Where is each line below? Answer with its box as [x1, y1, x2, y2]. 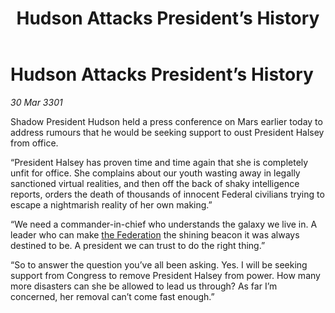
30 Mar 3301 [10, 96, 63, 108]
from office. [10, 137, 59, 149]
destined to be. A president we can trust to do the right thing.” [10, 239, 266, 251]
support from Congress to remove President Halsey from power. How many [10, 269, 321, 281]
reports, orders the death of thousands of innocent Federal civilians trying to [10, 188, 325, 200]
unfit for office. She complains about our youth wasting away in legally [10, 167, 301, 179]
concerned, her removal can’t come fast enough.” [10, 290, 215, 302]
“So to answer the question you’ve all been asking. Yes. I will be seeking [10, 258, 308, 271]
